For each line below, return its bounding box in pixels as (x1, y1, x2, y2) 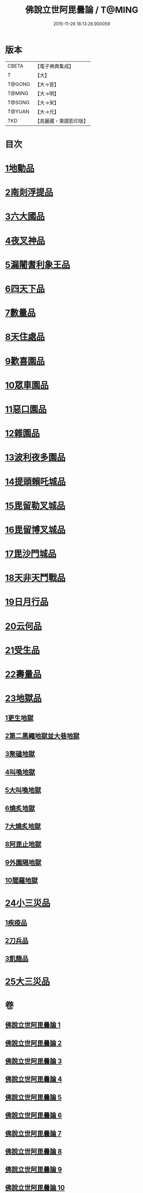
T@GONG (7, 81, 30, 88)
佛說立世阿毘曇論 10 (5, 1183, 65, 1192)
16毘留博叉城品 (5, 524, 66, 535)
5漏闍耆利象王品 (5, 259, 71, 270)
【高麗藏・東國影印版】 (35, 117, 89, 124)
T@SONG (7, 99, 30, 106)
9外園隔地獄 (5, 858, 41, 866)
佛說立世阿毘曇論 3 (5, 1057, 62, 1065)
